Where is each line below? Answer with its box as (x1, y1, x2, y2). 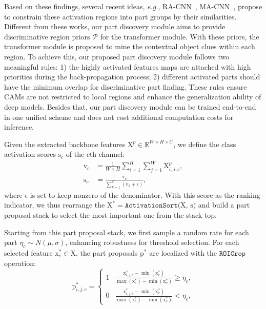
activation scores (4, 149, 56, 159)
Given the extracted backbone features (4, 138, 126, 149)
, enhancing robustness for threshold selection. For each (65, 237, 239, 248)
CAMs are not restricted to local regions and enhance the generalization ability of (4, 91, 261, 102)
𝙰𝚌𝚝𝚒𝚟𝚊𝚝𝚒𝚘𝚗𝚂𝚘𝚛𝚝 (125, 202, 178, 210)
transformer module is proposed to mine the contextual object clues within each (4, 41, 255, 52)
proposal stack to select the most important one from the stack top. (4, 210, 217, 220)
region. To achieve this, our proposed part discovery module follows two (4, 51, 230, 61)
